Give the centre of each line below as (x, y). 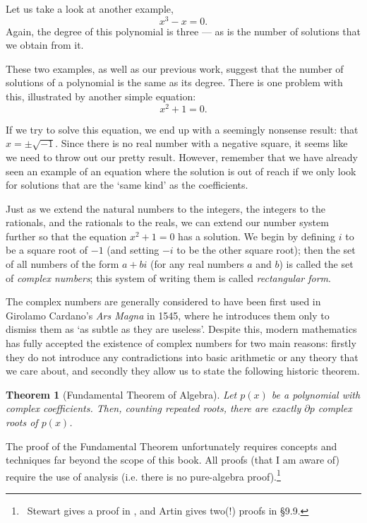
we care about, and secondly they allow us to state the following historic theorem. (183, 371)
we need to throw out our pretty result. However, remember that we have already (182, 157)
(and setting (133, 250)
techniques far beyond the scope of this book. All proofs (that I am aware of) (173, 460)
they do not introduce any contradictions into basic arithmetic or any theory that (182, 357)
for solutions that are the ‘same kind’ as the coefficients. (127, 185)
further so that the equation (66, 236)
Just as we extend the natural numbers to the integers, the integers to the (166, 208)
